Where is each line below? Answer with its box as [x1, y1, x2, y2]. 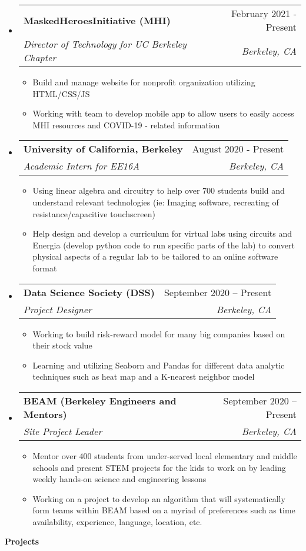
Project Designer [23, 302, 92, 316]
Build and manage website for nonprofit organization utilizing [32, 76, 255, 88]
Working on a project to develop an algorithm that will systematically [32, 492, 285, 504]
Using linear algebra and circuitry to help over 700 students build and [32, 184, 285, 197]
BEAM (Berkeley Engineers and [23, 393, 177, 407]
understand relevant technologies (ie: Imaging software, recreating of [32, 195, 279, 208]
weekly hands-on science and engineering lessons [32, 473, 207, 485]
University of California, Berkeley [23, 142, 183, 156]
